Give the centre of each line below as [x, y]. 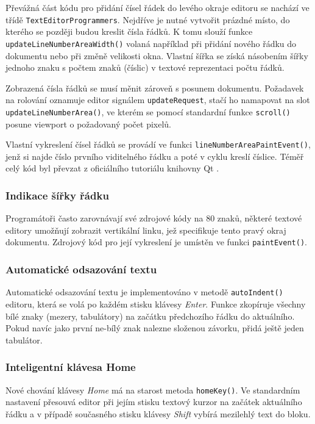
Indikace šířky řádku [57, 195]
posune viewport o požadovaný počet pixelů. [88, 124]
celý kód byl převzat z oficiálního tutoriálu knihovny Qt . [112, 168]
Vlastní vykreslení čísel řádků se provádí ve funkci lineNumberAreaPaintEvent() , [158, 144]
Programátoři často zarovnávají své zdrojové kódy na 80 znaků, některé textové [154, 218]
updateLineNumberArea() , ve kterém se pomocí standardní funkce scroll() [148, 111]
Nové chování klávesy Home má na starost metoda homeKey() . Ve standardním [153, 390]
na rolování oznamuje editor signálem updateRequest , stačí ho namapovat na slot [158, 100]
